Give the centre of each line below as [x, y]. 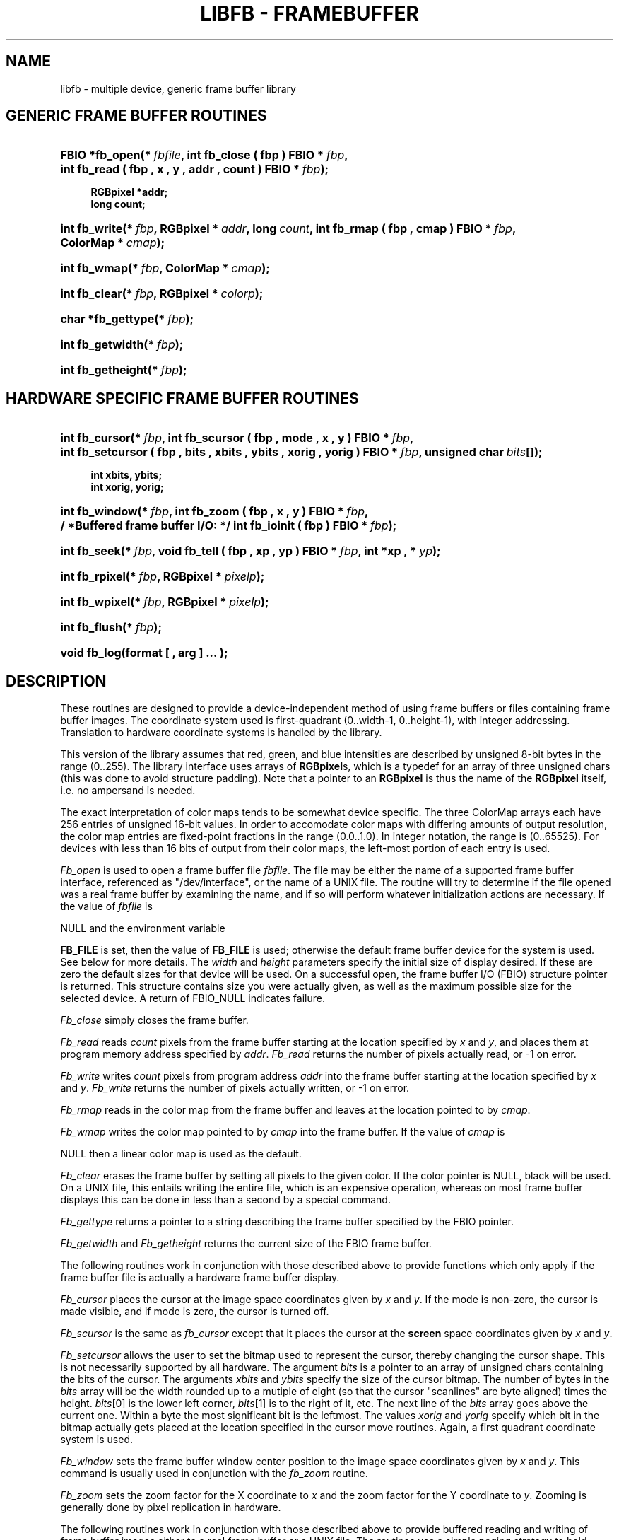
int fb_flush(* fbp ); [111, 628]
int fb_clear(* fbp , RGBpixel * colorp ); [162, 294]
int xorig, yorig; [127, 487]
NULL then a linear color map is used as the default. [181, 1154]
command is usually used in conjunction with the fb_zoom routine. [214, 1474]
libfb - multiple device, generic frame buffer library [178, 88]
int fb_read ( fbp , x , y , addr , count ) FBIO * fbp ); [194, 169]
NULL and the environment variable [143, 928]
